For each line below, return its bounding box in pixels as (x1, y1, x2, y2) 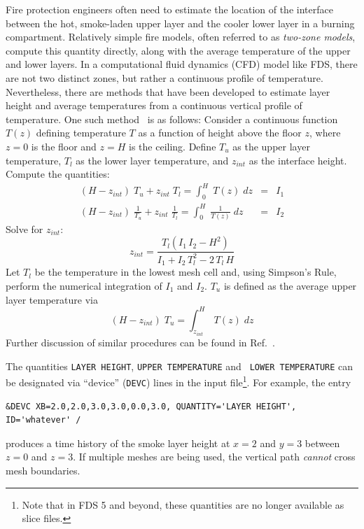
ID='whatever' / (6, 415, 81, 425)
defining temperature (36, 125, 126, 140)
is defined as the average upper (223, 278, 357, 292)
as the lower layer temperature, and (76, 153, 229, 167)
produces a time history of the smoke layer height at (6, 435, 230, 450)
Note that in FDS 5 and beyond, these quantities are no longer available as (22, 497, 344, 512)
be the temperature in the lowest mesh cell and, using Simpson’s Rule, (34, 264, 337, 279)
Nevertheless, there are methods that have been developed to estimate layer (6, 84, 330, 99)
